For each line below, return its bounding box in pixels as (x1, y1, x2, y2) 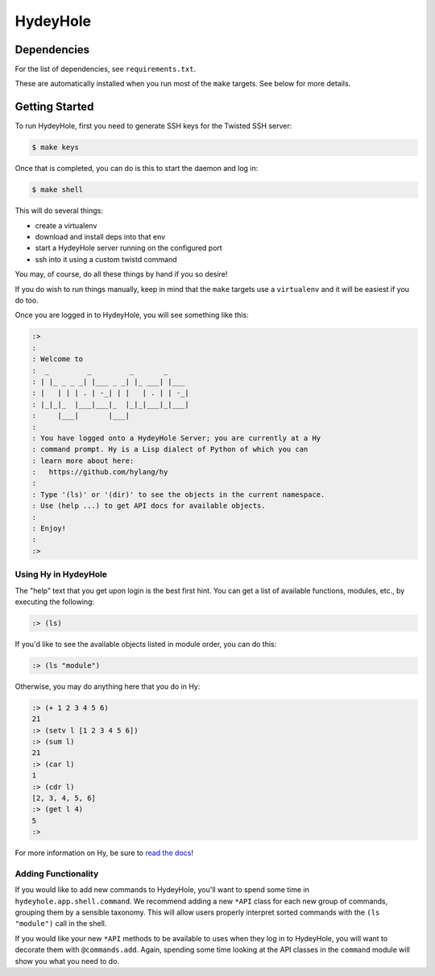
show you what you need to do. (14, 956, 120, 966)
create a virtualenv (35, 220, 97, 230)
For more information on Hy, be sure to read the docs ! (14, 848, 193, 858)
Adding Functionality (14, 868, 99, 879)
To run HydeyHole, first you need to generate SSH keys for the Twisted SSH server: (14, 121, 292, 131)
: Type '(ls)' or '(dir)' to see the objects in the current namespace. (31, 490, 325, 499)
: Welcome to (31, 355, 84, 364)
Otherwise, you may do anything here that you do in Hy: (14, 682, 201, 691)
